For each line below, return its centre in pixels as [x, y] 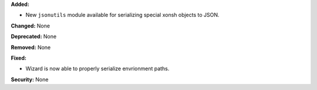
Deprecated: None [34, 37]
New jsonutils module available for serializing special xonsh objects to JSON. [122, 15]
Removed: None [31, 47]
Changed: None [30, 26]
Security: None [30, 79]
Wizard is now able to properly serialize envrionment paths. [97, 69]
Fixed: [18, 58]
